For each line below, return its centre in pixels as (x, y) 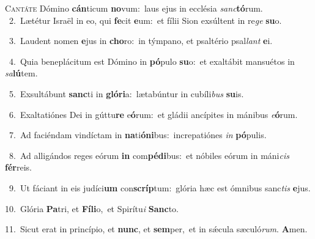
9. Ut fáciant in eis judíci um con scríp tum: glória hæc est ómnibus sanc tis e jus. (160, 187)
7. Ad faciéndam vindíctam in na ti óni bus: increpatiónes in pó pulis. (138, 135)
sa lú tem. (21, 73)
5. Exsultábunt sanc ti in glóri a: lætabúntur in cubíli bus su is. (126, 93)
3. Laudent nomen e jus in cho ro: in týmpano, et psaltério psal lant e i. (141, 41)
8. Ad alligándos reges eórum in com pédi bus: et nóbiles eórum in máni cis (149, 155)
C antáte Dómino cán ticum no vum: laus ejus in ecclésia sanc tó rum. (134, 8)
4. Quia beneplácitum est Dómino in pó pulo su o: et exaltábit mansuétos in (152, 61)
